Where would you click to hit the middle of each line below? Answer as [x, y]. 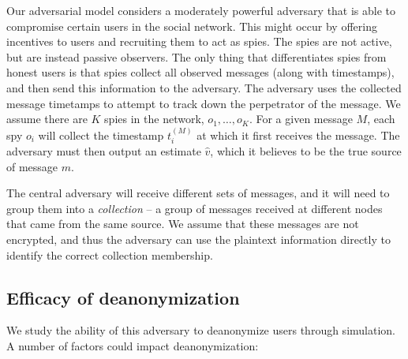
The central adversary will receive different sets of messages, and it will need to [198, 193]
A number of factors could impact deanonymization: [133, 345]
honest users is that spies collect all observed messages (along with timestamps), [200, 72]
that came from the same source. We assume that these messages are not [183, 224]
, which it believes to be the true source [306, 150]
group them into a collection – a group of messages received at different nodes [195, 208]
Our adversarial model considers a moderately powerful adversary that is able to [201, 10]
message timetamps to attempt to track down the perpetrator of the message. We [204, 103]
